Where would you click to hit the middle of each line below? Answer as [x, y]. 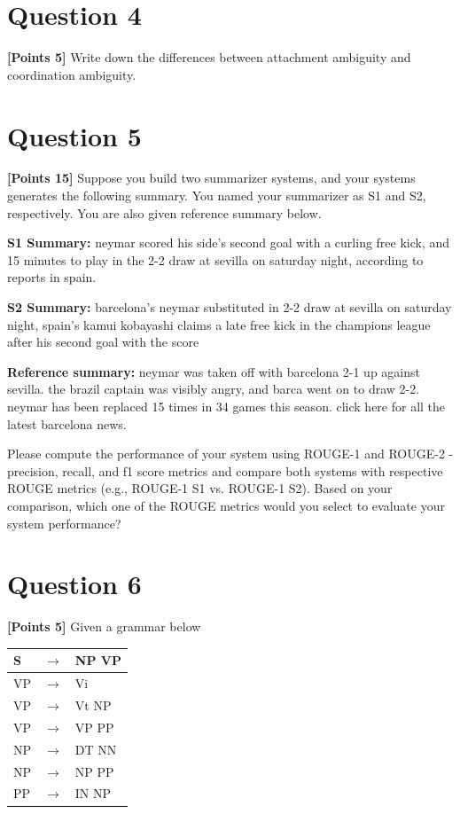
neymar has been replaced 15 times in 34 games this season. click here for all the [226, 406]
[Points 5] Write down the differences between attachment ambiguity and [209, 57]
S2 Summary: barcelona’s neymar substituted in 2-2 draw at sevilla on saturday [230, 307]
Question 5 [74, 135]
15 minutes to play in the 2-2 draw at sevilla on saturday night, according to [215, 259]
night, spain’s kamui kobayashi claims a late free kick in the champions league [219, 324]
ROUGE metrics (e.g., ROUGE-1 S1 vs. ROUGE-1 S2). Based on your [200, 488]
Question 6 [74, 584]
